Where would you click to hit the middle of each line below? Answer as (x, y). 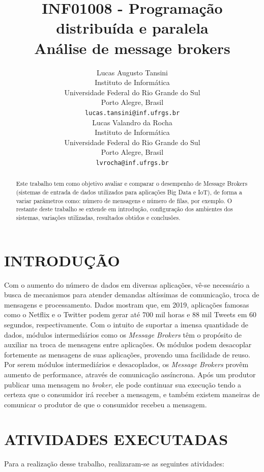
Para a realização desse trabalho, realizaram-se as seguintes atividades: (114, 464)
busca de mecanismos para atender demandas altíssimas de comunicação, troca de (132, 295)
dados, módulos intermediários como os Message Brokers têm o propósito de (123, 334)
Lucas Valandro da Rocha (132, 122)
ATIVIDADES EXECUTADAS (116, 439)
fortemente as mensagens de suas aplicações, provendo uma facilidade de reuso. (127, 354)
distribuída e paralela (132, 28)
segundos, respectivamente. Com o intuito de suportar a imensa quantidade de (126, 324)
